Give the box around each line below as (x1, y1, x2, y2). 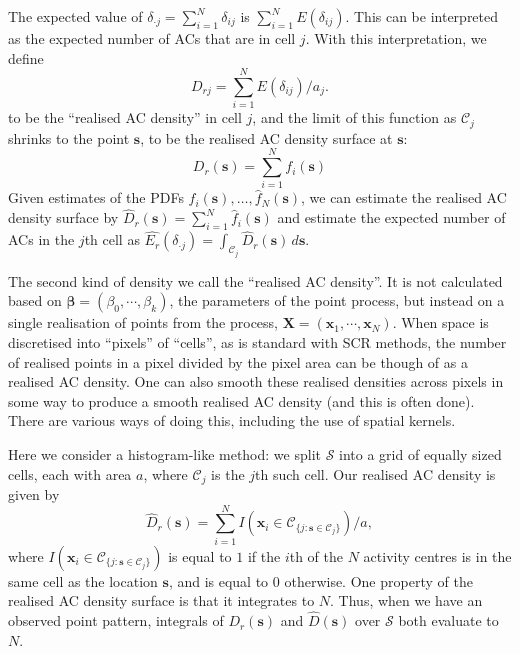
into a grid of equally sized (339, 443, 502, 464)
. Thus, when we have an (330, 590, 483, 611)
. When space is (392, 312, 489, 333)
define (8, 47, 44, 68)
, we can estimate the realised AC (300, 187, 507, 208)
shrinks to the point (8, 127, 130, 148)
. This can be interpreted (345, 6, 499, 26)
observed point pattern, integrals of (8, 610, 224, 631)
